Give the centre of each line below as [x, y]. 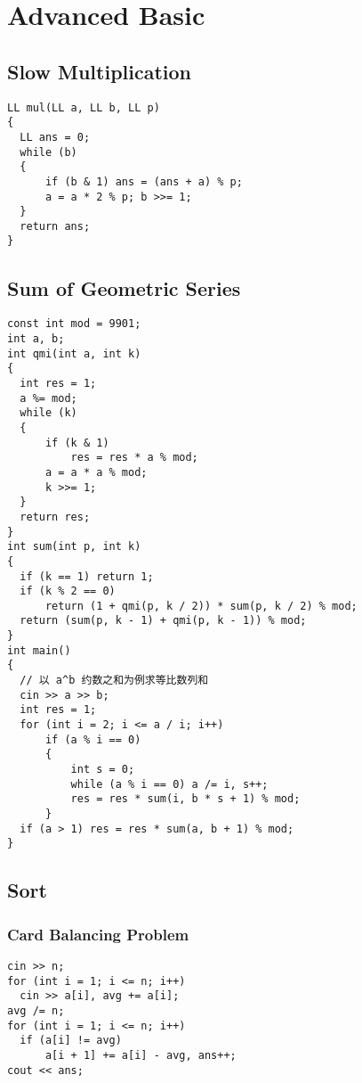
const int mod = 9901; [74, 324]
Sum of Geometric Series [124, 287]
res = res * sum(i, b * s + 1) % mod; [185, 799]
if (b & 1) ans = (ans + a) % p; [144, 181]
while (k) [48, 413]
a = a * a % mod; [96, 472]
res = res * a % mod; [134, 458]
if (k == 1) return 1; [87, 576]
